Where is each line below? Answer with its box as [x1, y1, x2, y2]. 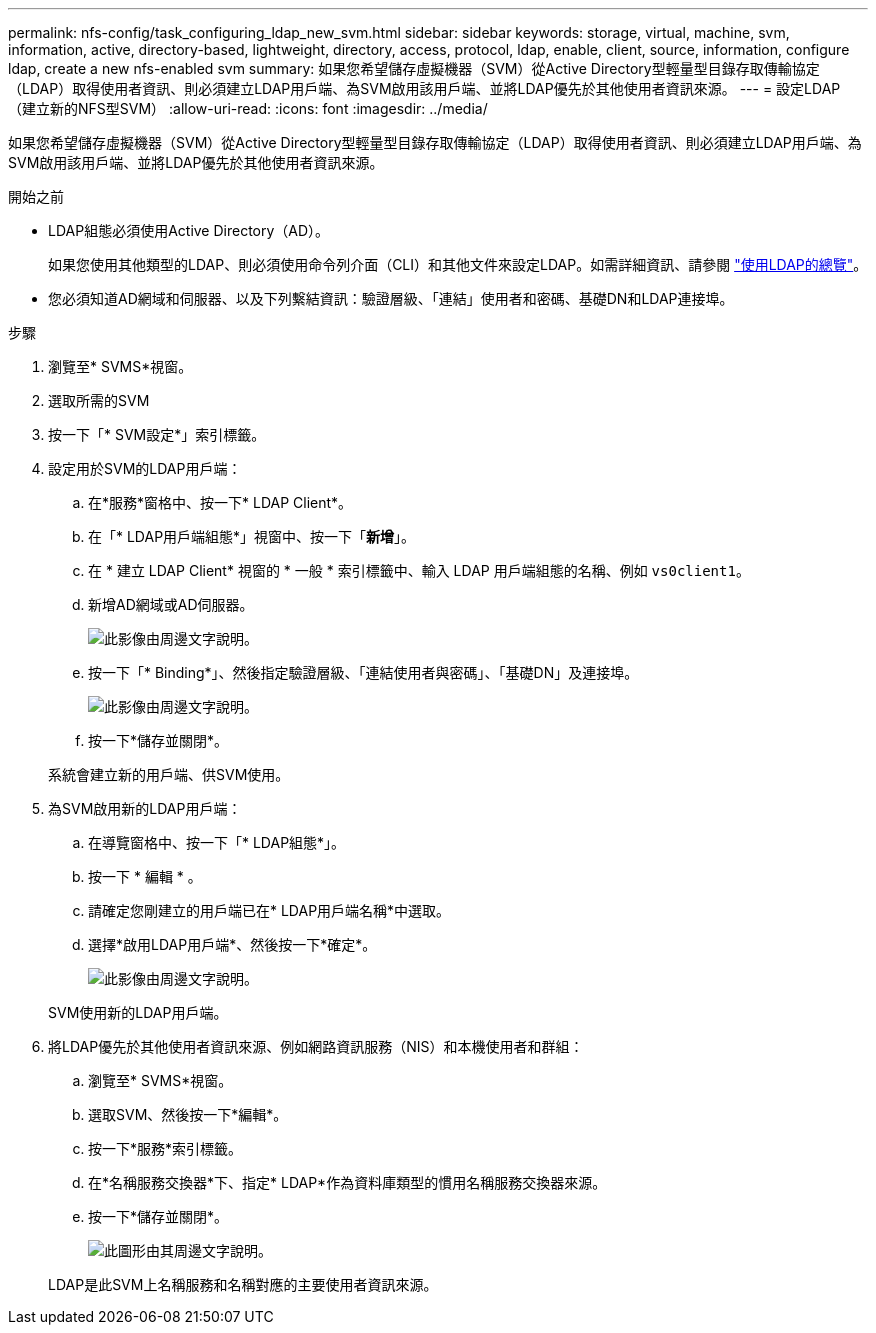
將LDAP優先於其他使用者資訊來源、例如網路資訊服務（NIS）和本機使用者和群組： [48, 1038, 584, 1055]
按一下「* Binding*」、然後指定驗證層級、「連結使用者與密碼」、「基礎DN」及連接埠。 [88, 664, 639, 681]
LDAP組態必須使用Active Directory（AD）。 [48, 222, 330, 239]
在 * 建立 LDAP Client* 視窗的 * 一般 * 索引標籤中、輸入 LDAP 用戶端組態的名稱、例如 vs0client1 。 [88, 562, 750, 579]
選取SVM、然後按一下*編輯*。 [88, 1106, 288, 1123]
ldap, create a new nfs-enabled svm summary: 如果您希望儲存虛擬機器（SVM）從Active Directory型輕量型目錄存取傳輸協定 [8, 60, 820, 77]
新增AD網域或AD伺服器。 [88, 596, 254, 613]
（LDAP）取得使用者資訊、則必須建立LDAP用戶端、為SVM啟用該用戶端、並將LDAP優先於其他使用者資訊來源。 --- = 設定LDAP [8, 80, 841, 97]
